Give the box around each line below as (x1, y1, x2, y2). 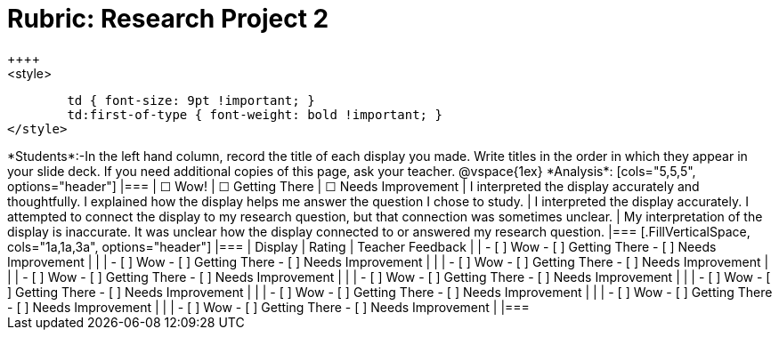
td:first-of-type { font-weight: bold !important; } (67, 107, 442, 122)
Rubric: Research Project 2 (7, 4, 329, 34)
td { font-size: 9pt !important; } (67, 92, 315, 108)
